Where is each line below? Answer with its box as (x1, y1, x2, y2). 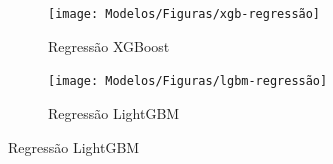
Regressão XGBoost (48, 35, 170, 56)
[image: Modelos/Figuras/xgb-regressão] (48, 7, 321, 21)
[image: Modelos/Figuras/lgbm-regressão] (48, 74, 328, 89)
